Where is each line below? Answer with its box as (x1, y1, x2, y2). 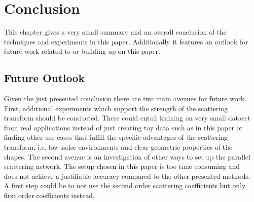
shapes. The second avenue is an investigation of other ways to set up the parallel (4, 151, 251, 162)
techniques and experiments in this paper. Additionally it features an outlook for (4, 36, 248, 46)
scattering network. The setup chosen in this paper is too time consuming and (4, 161, 240, 171)
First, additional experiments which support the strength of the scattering (4, 103, 228, 113)
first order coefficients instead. (4, 190, 95, 201)
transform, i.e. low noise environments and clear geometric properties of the (4, 142, 232, 152)
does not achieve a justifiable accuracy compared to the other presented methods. (4, 170, 250, 181)
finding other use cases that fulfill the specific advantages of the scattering (4, 132, 228, 142)
